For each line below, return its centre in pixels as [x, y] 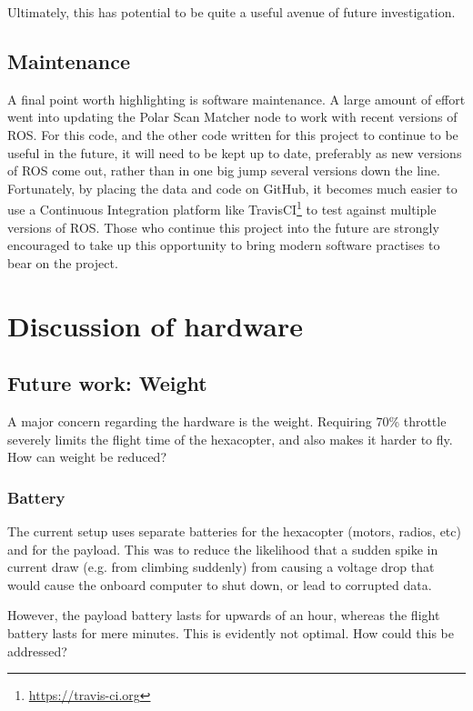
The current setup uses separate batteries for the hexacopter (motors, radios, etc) [234, 531]
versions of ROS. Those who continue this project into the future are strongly [223, 227]
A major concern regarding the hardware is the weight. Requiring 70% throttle [227, 421]
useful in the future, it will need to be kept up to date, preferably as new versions [235, 152]
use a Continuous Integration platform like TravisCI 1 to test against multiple [222, 208]
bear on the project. [63, 262]
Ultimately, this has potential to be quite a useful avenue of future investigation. [231, 12]
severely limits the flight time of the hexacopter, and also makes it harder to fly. [230, 439]
